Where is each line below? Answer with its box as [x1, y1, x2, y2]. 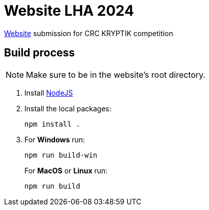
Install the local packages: [24, 104, 112, 113]
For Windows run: [24, 135, 85, 144]
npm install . [24, 119, 80, 128]
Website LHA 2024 [4, 2, 134, 19]
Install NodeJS [24, 88, 73, 97]
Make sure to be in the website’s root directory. [26, 69, 205, 80]
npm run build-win [24, 151, 98, 159]
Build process [4, 46, 75, 59]
